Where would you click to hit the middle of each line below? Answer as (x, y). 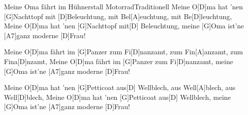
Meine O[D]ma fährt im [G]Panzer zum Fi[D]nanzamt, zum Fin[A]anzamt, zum (124, 52)
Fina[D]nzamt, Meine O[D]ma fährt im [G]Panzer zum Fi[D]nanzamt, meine (119, 61)
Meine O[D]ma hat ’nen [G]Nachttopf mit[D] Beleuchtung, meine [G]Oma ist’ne (124, 26)
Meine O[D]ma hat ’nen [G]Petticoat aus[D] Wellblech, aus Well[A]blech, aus (120, 87)
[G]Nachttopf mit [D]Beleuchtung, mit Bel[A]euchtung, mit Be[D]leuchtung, (118, 16)
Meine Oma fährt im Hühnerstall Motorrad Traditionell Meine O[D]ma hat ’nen (124, 6)
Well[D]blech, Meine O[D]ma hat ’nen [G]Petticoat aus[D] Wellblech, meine (118, 97)
